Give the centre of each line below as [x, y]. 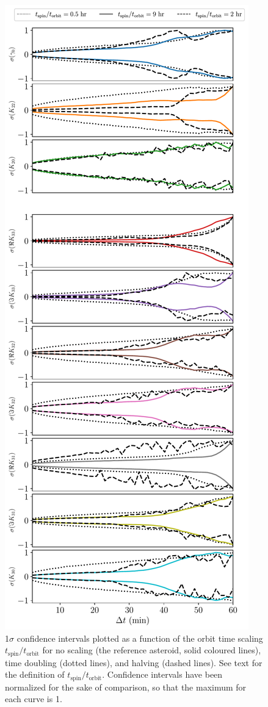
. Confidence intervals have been [162, 674]
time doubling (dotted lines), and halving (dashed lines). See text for [134, 662]
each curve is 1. [34, 699]
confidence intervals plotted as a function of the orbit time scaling [140, 638]
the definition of [35, 674]
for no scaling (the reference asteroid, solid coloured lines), [152, 650]
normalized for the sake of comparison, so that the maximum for [126, 687]
